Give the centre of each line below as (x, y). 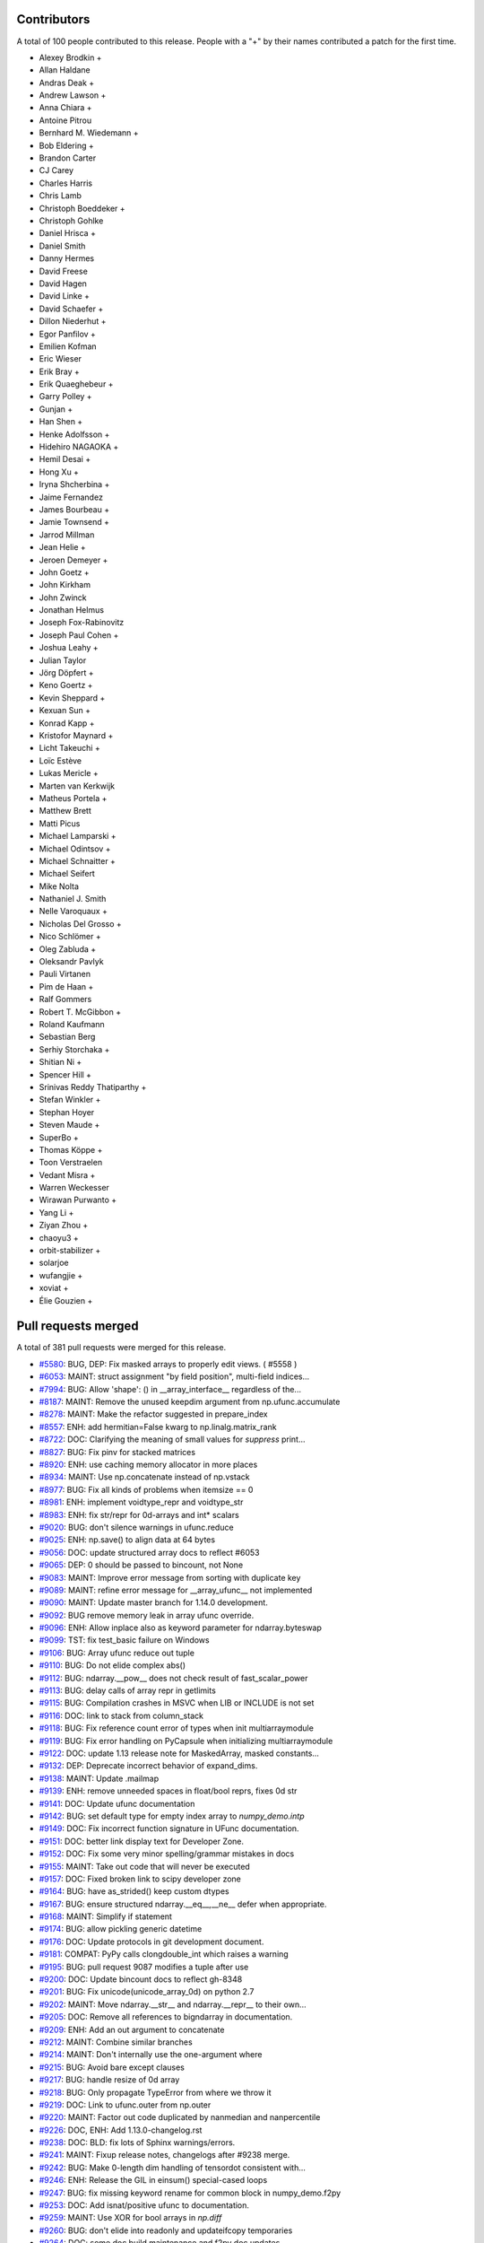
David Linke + (64, 296)
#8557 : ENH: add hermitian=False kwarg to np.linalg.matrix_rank (158, 1427)
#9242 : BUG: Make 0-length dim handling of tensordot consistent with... (173, 2168)
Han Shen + (61, 422)
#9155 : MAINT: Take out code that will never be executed (144, 1866)
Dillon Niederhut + (73, 321)
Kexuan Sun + (65, 711)
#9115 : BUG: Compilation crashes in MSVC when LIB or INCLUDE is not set (177, 1703)
